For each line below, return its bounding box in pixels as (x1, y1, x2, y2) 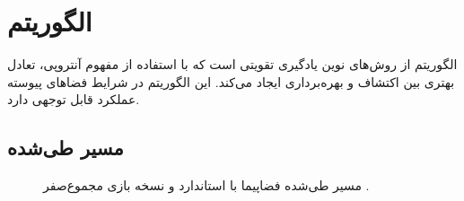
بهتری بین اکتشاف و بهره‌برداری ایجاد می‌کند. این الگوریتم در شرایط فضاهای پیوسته (7, 72, 455, 91)
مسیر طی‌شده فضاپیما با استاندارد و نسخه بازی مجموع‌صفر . (43, 176, 370, 195)
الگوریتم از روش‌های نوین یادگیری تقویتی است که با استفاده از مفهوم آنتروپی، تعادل (7, 55, 458, 74)
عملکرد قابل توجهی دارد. (7, 90, 140, 109)
